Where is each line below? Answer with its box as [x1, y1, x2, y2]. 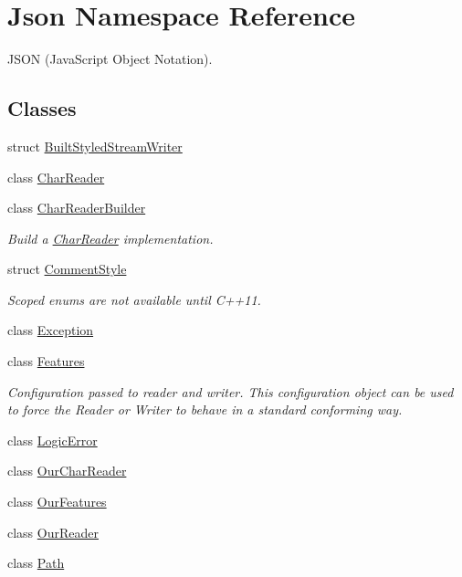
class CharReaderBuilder [7, 198, 146, 217]
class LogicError [7, 430, 98, 449]
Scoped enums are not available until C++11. [7, 289, 261, 309]
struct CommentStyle [7, 259, 127, 278]
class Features [7, 351, 85, 371]
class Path [7, 553, 65, 572]
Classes [7, 94, 77, 122]
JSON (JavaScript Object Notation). [7, 49, 213, 68]
